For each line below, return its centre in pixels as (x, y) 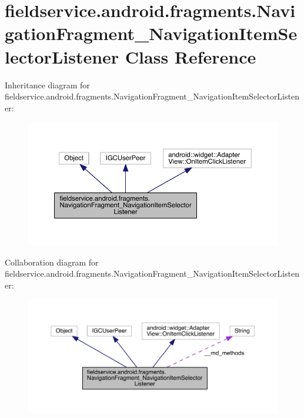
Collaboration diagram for (52, 262)
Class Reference (191, 56)
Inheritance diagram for (47, 84)
